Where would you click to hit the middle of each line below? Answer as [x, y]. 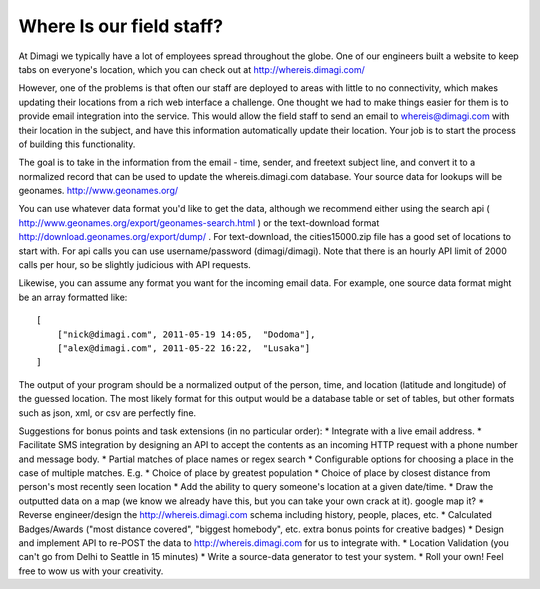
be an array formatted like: [73, 297]
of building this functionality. [77, 144]
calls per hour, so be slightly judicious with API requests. [135, 265]
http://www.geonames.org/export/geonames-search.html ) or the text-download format [199, 222]
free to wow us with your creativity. [91, 571]
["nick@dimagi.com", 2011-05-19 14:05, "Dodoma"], [186, 334]
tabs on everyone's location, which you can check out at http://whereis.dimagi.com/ [191, 69]
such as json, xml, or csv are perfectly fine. [107, 412]
